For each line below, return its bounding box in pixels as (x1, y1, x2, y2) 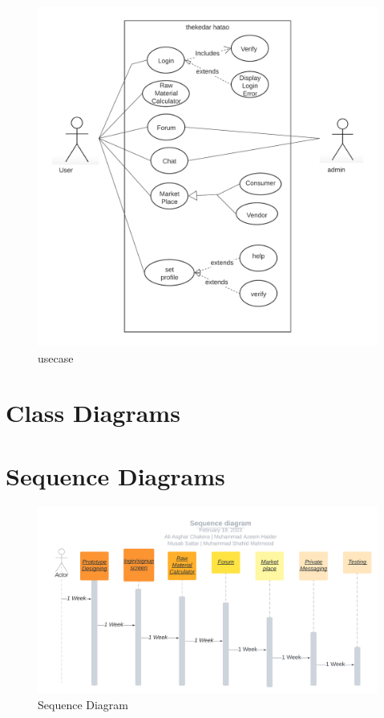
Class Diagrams (6, 396, 180, 429)
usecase (38, 349, 74, 366)
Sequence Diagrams (6, 459, 225, 492)
